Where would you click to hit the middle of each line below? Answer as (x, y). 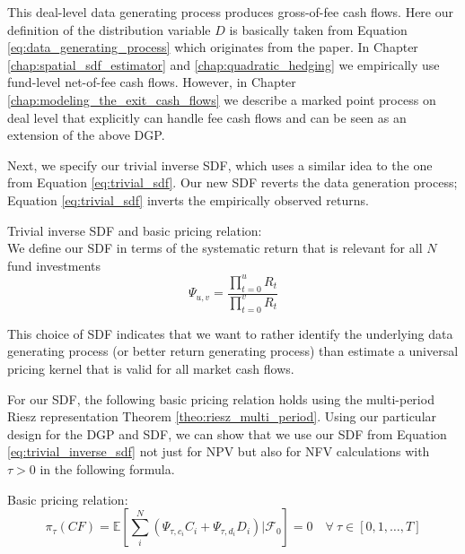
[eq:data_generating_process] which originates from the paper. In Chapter (213, 47)
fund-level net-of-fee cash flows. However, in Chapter (152, 82)
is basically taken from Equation (318, 29)
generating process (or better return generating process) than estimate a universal (233, 351)
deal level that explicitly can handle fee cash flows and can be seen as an (207, 117)
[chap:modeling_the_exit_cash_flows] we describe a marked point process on (222, 99)
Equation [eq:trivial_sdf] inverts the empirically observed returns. (188, 199)
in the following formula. (107, 468)
